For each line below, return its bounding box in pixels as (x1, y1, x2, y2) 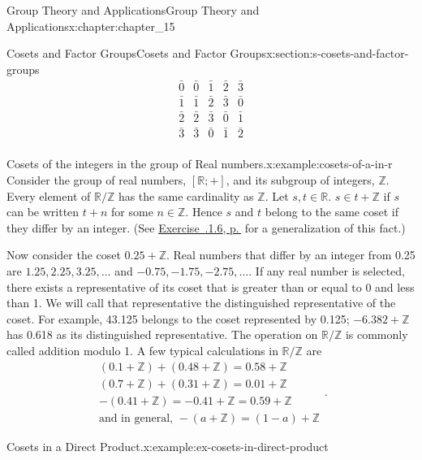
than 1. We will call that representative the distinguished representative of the (6, 294, 396, 311)
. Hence (185, 203, 222, 220)
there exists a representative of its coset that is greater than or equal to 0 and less (6, 278, 415, 295)
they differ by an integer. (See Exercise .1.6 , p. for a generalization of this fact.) (6, 219, 406, 236)
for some (111, 203, 153, 220)
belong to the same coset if (265, 203, 398, 220)
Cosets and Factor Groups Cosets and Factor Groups (6, 45, 267, 62)
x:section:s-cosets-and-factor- (266, 45, 409, 62)
